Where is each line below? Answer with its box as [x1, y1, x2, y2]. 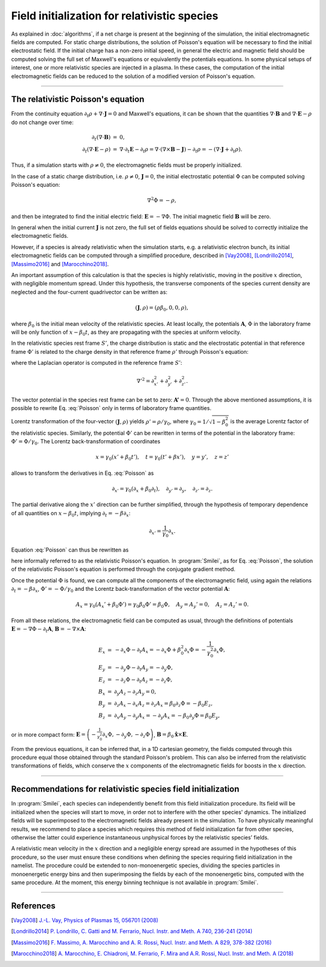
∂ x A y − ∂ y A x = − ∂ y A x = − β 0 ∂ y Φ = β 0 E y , [113, 712, 220, 720]
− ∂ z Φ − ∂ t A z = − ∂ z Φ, [115, 676, 173, 685]
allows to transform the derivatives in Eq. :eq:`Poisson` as [11, 469, 154, 477]
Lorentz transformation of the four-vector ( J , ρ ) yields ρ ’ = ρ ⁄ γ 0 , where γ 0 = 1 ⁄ [11, 418, 208, 426]
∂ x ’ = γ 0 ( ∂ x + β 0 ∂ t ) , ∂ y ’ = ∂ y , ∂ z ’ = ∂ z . [112, 485, 213, 493]
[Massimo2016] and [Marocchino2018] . [11, 260, 109, 267]
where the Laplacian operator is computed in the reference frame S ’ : [11, 359, 182, 366]
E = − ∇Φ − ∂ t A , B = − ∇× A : [11, 625, 87, 634]
